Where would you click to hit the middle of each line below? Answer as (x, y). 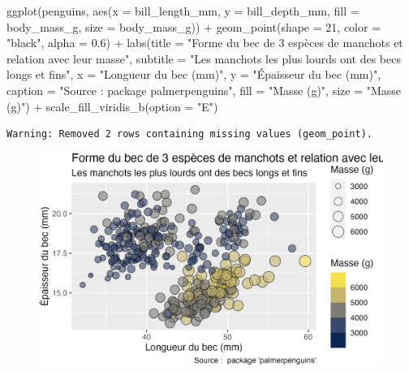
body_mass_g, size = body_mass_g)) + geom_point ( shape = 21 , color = (194, 26)
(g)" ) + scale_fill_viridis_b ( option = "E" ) (112, 106)
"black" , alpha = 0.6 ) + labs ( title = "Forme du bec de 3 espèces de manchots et (205, 43)
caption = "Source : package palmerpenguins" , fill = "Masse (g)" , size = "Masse (204, 90)
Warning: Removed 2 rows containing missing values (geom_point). (190, 134)
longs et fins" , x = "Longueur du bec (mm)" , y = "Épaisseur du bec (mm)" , (194, 74)
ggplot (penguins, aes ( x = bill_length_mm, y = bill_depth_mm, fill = (183, 11)
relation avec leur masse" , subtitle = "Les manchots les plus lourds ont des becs (204, 58)
